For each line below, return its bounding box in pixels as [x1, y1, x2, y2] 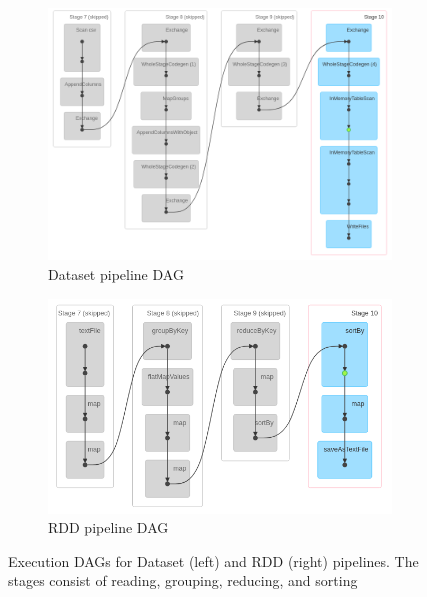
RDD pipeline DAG [48, 517, 169, 538]
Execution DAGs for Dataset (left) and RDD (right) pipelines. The [8, 550, 419, 571]
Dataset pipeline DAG [48, 264, 184, 285]
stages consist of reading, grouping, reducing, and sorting [8, 570, 358, 591]
